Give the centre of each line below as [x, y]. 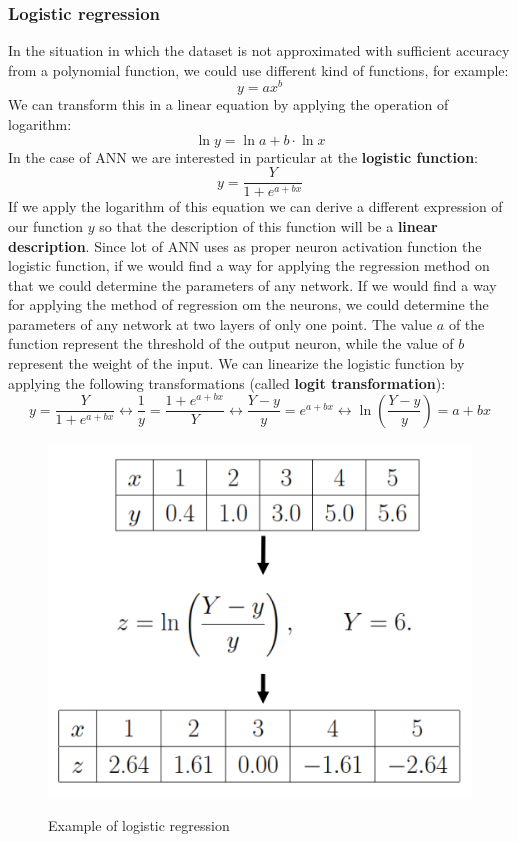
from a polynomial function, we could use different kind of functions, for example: [258, 69]
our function [46, 225]
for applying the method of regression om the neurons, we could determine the [248, 304]
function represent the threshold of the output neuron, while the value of [231, 343]
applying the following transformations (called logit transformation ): [227, 382]
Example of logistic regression [139, 825]
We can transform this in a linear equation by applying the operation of [228, 104]
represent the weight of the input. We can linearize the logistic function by [236, 363]
